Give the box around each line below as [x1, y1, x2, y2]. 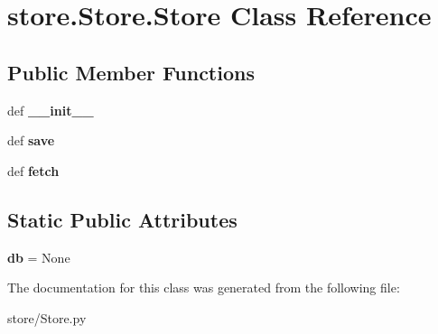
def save [7, 131, 55, 150]
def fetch [7, 161, 60, 180]
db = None [7, 247, 70, 266]
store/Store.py [7, 308, 87, 327]
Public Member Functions [7, 58, 255, 86]
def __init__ [7, 100, 94, 119]
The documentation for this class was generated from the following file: [7, 278, 400, 297]
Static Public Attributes [7, 205, 238, 233]
